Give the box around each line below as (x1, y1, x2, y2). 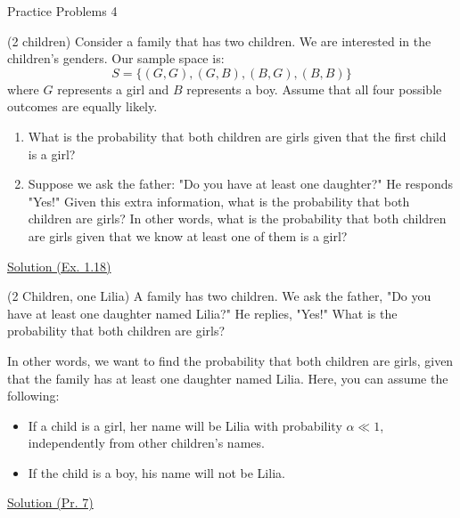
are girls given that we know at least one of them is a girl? (28, 226, 348, 245)
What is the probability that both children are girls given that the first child (28, 126, 447, 145)
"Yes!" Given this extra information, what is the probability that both (28, 191, 410, 210)
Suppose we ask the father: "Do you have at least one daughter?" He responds (28, 174, 454, 193)
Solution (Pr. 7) (7, 493, 94, 512)
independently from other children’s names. (28, 433, 265, 452)
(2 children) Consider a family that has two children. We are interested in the (7, 31, 431, 50)
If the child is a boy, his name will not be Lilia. (28, 463, 285, 482)
